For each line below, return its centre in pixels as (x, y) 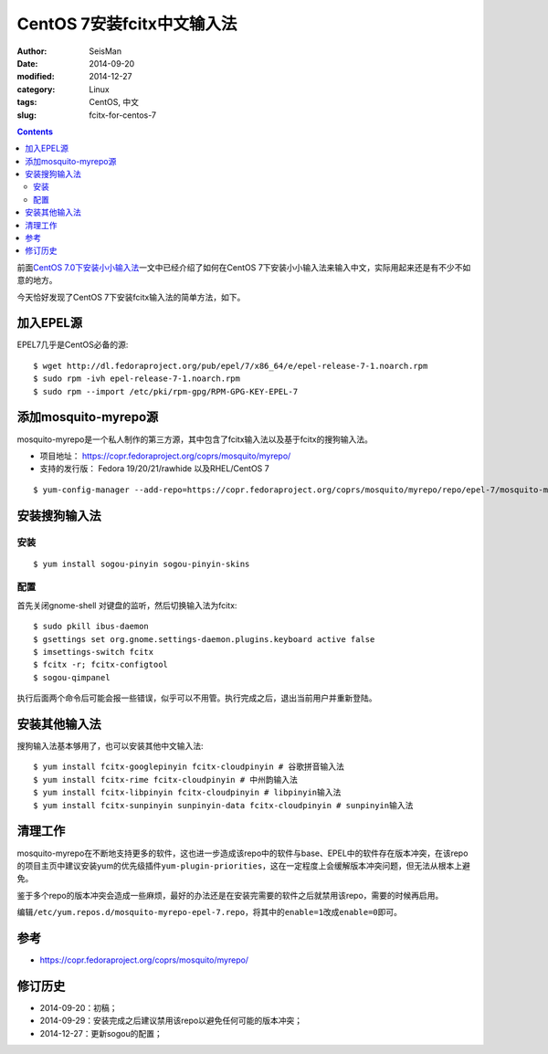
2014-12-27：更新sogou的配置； (101, 1033)
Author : (32, 51)
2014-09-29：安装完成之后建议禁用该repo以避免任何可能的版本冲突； (171, 1021)
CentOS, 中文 (114, 102)
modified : (36, 77)
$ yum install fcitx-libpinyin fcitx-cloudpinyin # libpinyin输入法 (187, 793)
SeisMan (105, 51)
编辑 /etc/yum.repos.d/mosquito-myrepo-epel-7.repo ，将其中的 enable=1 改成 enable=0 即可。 (209, 912)
